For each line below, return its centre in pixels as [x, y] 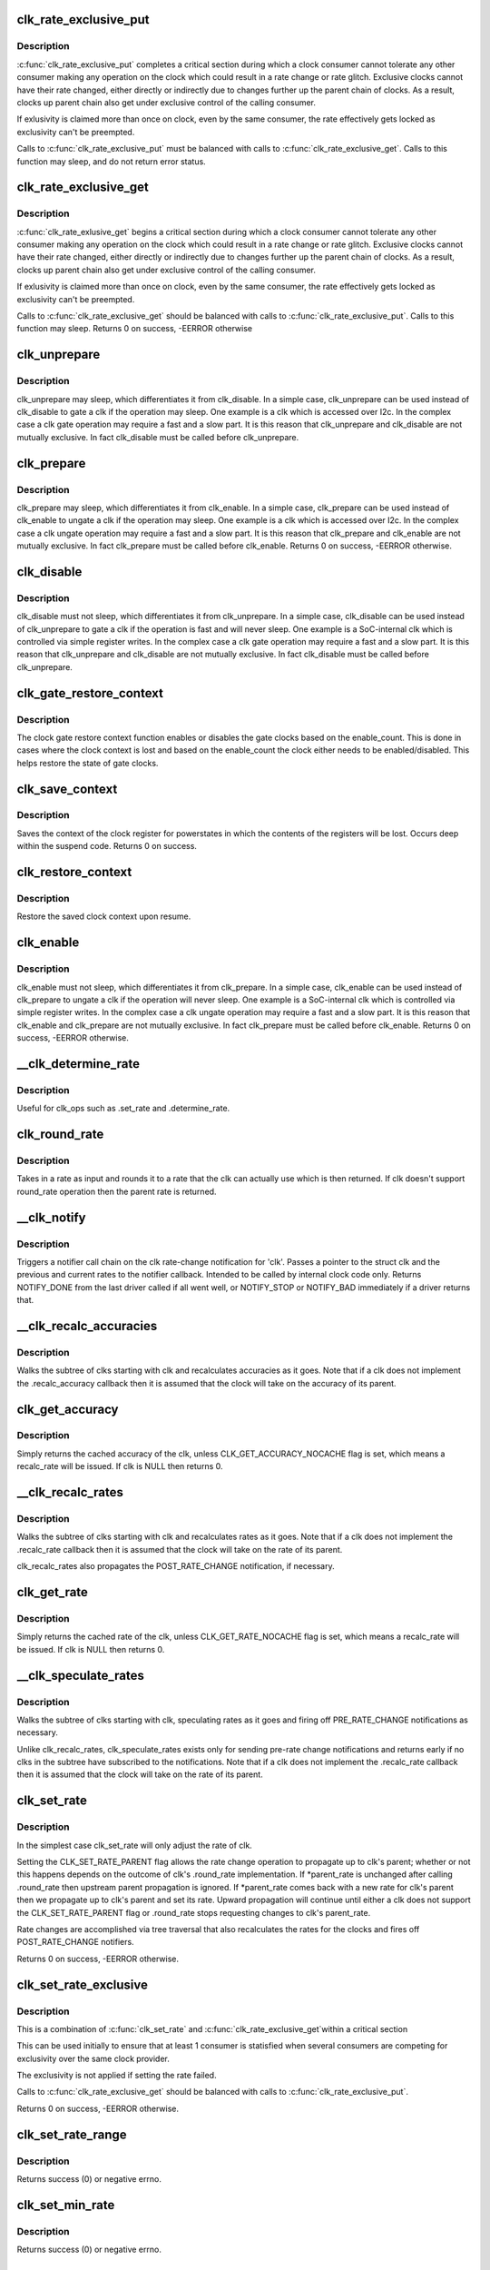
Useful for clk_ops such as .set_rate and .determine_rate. [123, 1109]
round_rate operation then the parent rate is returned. [117, 1191]
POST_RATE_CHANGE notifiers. [76, 1942]
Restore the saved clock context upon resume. [104, 916]
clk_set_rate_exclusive [83, 1984]
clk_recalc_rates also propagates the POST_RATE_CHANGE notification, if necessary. [176, 1566]
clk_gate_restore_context [90, 693]
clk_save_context [67, 789]
